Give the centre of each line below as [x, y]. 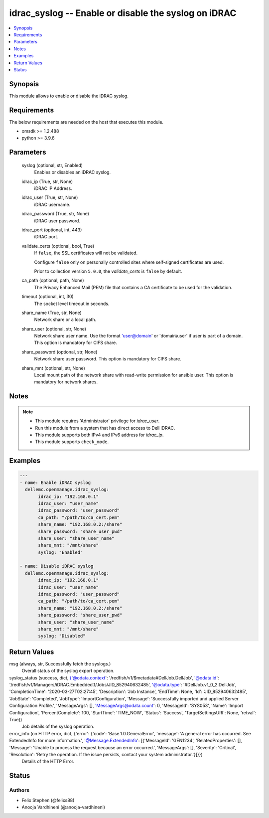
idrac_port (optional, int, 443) [52, 230]
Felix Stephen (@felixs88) [48, 800]
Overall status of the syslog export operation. [68, 671]
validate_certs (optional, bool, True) [58, 246]
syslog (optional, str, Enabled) [52, 165]
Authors [19, 790]
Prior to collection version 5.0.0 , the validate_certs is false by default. [108, 271]
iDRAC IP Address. [53, 188]
